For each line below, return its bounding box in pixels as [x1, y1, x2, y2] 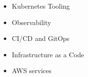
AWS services [12, 65, 52, 76]
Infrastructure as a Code [12, 49, 84, 59]
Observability [12, 17, 51, 27]
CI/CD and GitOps [12, 33, 70, 43]
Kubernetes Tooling [12, 1, 70, 11]
